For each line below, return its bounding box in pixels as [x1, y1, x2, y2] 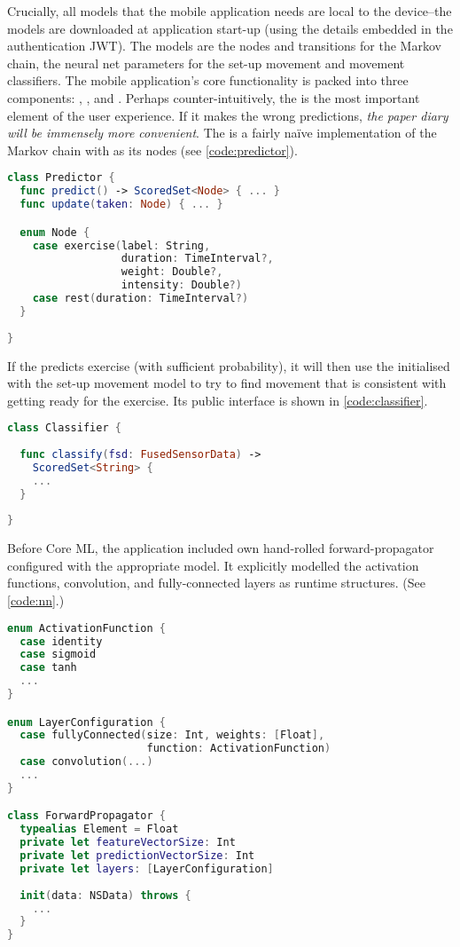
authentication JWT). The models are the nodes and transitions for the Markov [7, 36, 441, 55]
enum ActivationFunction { [7, 621, 166, 635]
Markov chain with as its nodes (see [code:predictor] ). [7, 140, 298, 159]
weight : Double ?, [121, 265, 223, 279]
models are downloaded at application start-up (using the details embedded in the [7, 19, 453, 37]
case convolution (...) [19, 755, 153, 769]
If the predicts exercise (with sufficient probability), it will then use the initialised [7, 356, 450, 375]
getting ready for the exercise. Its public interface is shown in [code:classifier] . [7, 391, 428, 409]
